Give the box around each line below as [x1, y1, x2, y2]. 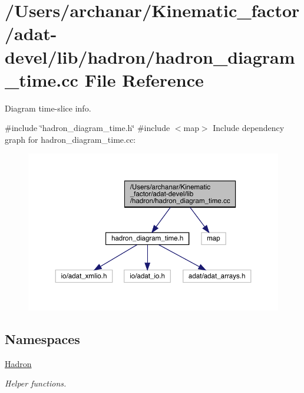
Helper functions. [5, 377, 67, 389]
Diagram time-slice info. [5, 101, 91, 114]
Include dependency [213, 122, 285, 134]
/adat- [5, 21, 57, 45]
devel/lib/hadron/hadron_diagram [5, 44, 295, 68]
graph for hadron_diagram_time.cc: [5, 133, 136, 145]
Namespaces [5, 330, 80, 348]
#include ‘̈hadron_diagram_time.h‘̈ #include [5, 122, 170, 134]
